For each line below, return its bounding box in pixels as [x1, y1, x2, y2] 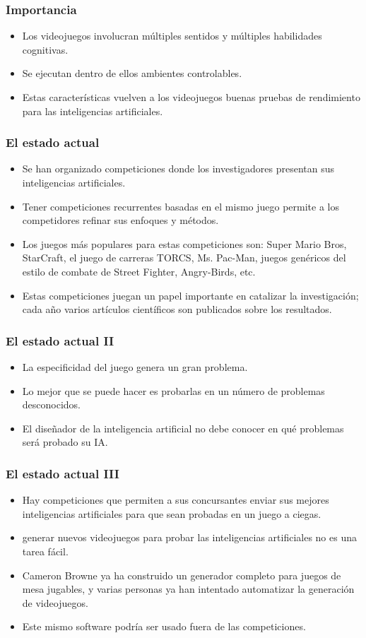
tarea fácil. [22, 543, 69, 558]
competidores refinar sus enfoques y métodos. [22, 213, 219, 228]
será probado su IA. [22, 435, 108, 449]
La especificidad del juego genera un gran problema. [22, 359, 248, 374]
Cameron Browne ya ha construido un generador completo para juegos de [22, 567, 341, 582]
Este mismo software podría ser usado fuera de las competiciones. [22, 619, 306, 634]
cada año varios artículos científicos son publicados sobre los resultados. [22, 302, 332, 317]
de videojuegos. [22, 595, 88, 610]
